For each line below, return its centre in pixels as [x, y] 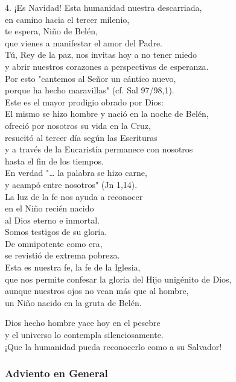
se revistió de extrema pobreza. [62, 255]
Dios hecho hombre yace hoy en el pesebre [83, 323]
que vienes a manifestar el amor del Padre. [84, 42]
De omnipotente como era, [54, 243]
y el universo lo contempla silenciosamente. [84, 335]
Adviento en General [56, 373]
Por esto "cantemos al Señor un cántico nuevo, [91, 78]
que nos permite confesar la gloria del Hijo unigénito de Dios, [118, 279]
